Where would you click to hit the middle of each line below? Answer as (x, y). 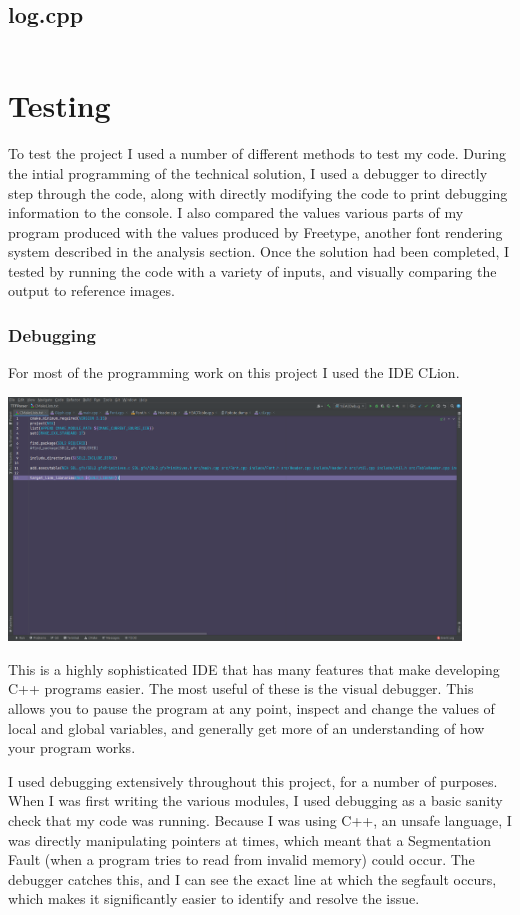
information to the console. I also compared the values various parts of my (236, 212)
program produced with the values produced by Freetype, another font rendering (255, 231)
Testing (59, 105)
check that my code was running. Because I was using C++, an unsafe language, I (260, 819)
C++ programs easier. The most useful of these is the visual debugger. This (241, 688)
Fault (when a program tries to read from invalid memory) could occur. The (241, 859)
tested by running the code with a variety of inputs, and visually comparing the (252, 270)
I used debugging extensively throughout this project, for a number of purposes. (253, 780)
